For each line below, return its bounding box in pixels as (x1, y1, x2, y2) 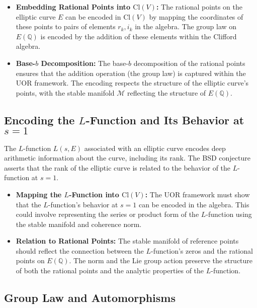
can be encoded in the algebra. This (138, 199, 249, 209)
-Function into (69, 189, 119, 199)
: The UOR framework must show (145, 189, 250, 199)
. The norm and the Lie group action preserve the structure (69, 255, 253, 266)
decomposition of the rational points (133, 57, 245, 68)
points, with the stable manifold (16, 87, 115, 98)
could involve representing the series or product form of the (16, 209, 199, 219)
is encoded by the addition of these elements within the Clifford (40, 31, 237, 41)
